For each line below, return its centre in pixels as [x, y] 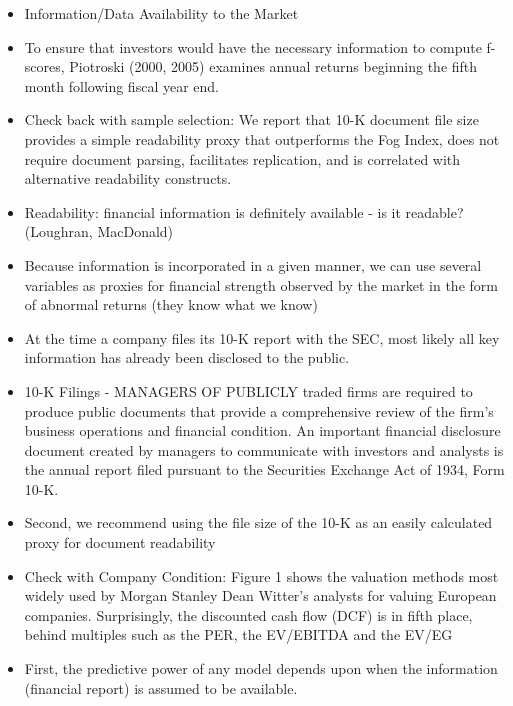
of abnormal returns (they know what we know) [171, 304]
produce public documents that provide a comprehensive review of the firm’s [259, 410]
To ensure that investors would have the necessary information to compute [253, 46]
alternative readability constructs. [128, 178]
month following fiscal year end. [121, 85]
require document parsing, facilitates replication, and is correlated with [242, 158]
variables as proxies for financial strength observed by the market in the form [261, 284]
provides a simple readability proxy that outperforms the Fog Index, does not [262, 138]
